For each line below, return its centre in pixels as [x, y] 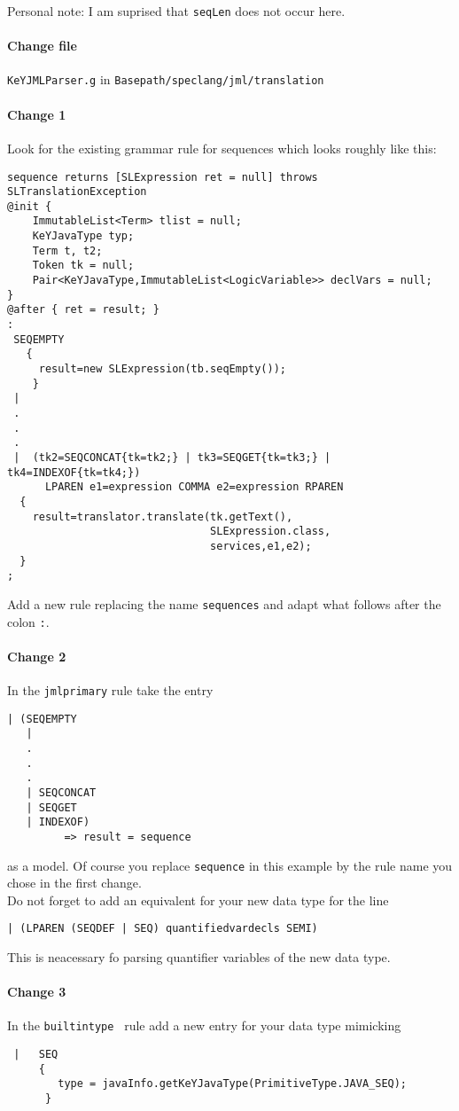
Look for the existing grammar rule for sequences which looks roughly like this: [222, 148]
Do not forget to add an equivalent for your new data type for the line [198, 900]
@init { [30, 206]
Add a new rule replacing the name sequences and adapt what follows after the [224, 603]
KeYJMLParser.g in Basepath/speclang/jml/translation [166, 79]
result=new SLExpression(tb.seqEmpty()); [162, 369]
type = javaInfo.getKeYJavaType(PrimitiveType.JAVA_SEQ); [233, 1084]
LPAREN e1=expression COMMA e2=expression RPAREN [194, 487]
